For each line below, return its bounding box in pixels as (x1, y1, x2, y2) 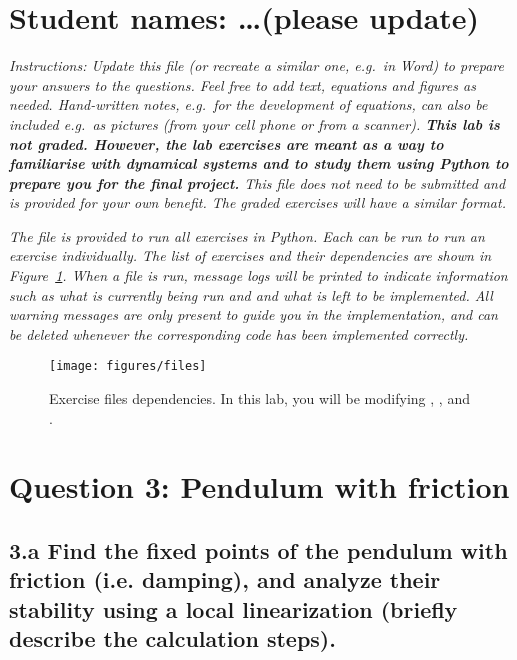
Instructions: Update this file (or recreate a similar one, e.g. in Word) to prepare (9, 55, 504, 76)
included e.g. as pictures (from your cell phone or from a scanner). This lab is (9, 113, 500, 134)
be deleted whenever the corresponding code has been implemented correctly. (9, 323, 469, 344)
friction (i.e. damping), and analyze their (9, 564, 441, 595)
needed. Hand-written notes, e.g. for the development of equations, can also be (9, 94, 488, 115)
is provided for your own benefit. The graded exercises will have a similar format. (9, 192, 506, 213)
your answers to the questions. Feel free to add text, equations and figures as (9, 74, 476, 95)
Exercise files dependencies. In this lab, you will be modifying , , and (49, 388, 470, 409)
